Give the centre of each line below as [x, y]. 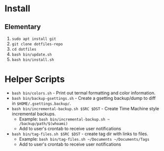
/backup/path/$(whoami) [44, 123]
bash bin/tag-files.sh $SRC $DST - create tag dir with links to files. [80, 134]
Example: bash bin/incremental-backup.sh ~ [64, 119]
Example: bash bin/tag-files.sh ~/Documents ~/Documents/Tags [84, 139]
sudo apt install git [34, 39]
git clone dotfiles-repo [37, 44]
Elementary [23, 27]
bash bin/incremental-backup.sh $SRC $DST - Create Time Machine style [85, 108]
